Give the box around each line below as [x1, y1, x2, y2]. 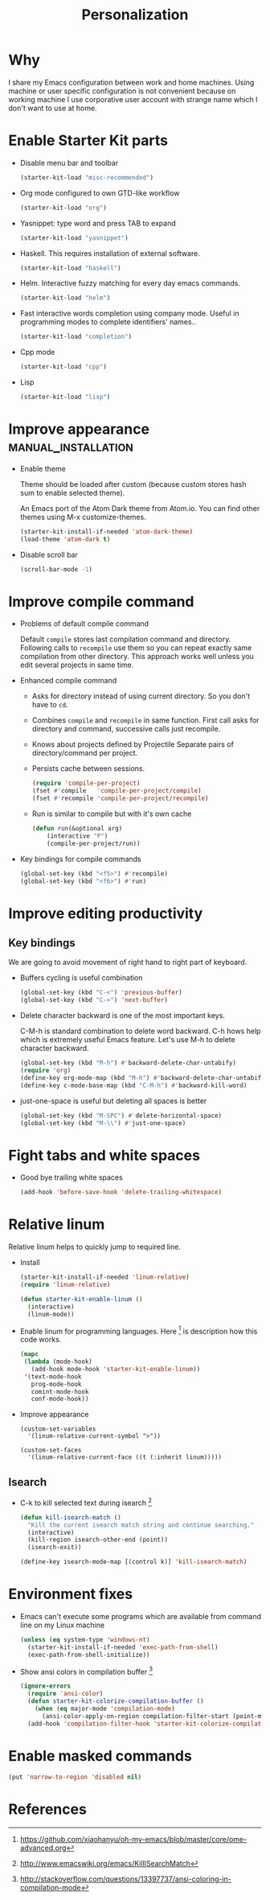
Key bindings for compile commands [19, 854, 142, 863]
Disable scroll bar [19, 550, 78, 559]
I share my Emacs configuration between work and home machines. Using [8, 77, 255, 87]
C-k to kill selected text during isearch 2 [19, 1497, 153, 1507]
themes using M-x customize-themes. [19, 512, 146, 521]
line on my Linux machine [19, 1620, 105, 1630]
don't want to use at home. [8, 103, 98, 113]
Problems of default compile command [19, 619, 149, 629]
